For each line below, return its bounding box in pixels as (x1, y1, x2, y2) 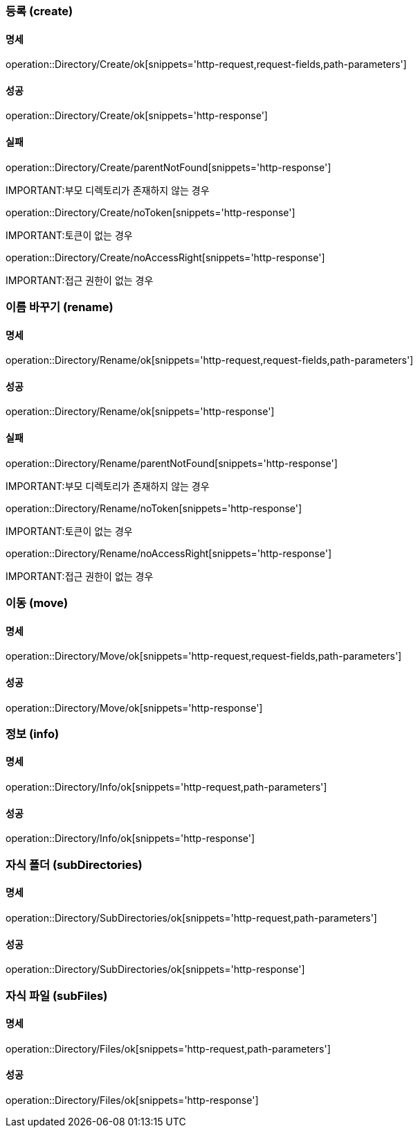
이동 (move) (6, 596, 69, 611)
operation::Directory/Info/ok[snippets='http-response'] (6, 832, 255, 845)
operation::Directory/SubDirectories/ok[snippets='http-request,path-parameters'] (6, 911, 377, 924)
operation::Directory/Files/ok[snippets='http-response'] (6, 1094, 259, 1106)
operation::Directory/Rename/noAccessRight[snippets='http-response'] (6, 547, 331, 559)
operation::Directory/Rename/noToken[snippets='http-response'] (6, 502, 302, 514)
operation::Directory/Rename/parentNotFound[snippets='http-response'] (6, 457, 338, 469)
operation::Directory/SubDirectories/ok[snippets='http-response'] (6, 963, 305, 976)
